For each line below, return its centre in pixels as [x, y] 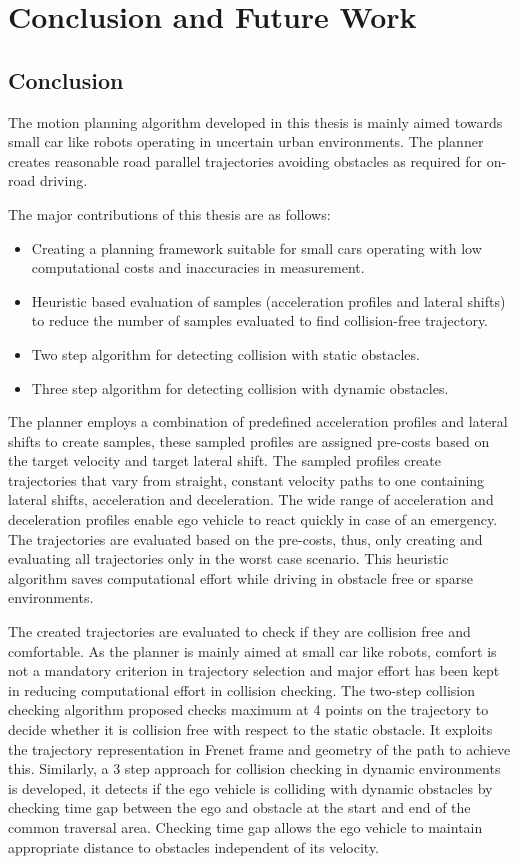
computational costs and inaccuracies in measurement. [198, 267]
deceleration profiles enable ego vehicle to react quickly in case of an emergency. [253, 519]
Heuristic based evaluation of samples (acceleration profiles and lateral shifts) [268, 300]
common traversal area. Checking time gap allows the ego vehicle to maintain [245, 826]
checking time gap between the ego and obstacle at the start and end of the [239, 807]
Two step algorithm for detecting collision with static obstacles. [225, 353]
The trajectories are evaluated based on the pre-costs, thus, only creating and [245, 538]
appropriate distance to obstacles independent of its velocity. [194, 846]
